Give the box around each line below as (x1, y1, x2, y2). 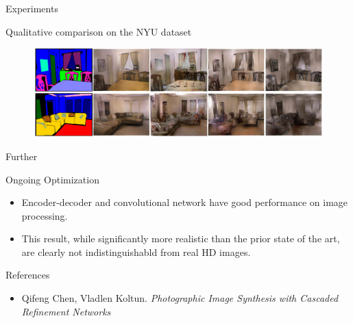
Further (5, 148, 38, 163)
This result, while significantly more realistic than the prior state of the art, (21, 231, 340, 246)
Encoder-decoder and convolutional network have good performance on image (21, 195, 348, 209)
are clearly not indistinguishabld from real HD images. (21, 244, 251, 259)
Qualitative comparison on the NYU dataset (5, 24, 192, 38)
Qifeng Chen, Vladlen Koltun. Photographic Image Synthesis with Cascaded (21, 291, 339, 305)
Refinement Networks (21, 304, 111, 318)
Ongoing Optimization (5, 172, 99, 186)
